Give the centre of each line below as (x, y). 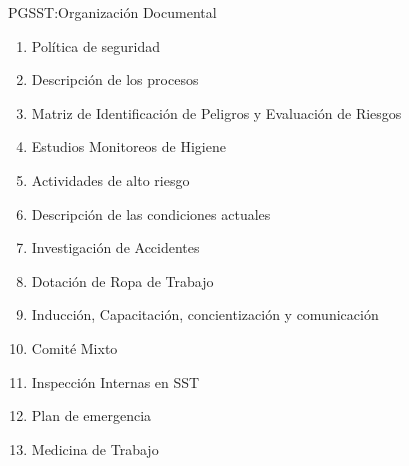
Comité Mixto (74, 347)
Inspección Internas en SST (115, 381)
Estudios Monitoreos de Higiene (128, 146)
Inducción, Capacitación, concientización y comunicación (205, 314)
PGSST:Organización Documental (112, 12)
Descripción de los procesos (115, 79)
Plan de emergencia (91, 415)
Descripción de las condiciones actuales (151, 213)
